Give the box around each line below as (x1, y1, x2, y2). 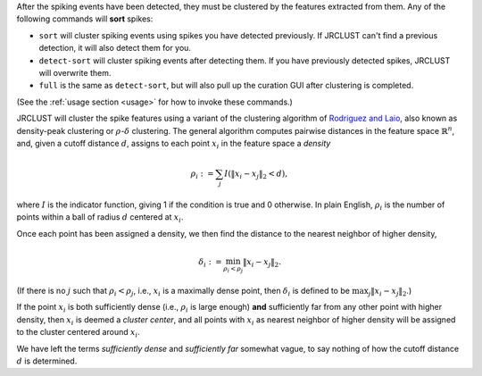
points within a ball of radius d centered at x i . (16, 212, 184, 224)
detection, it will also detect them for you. (38, 43, 192, 54)
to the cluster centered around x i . (16, 327, 140, 339)
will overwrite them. (38, 67, 112, 78)
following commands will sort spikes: (16, 13, 154, 24)
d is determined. (16, 355, 78, 366)
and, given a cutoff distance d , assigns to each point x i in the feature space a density (16, 138, 331, 151)
